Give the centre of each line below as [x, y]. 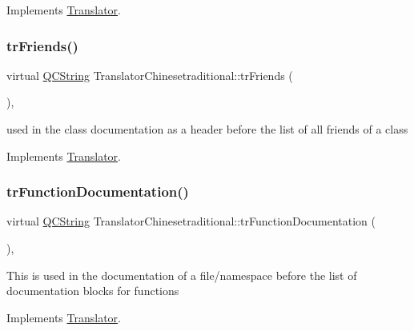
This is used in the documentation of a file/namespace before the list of [182, 275]
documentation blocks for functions [93, 291]
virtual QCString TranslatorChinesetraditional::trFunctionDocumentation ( [191, 221]
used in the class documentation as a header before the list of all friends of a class [207, 129]
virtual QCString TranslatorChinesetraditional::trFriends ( [150, 75]
